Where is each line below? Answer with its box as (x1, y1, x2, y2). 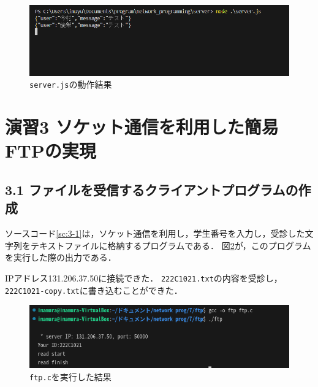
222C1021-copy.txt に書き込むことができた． (5, 283, 183, 296)
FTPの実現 (5, 138, 96, 163)
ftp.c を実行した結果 (29, 370, 112, 383)
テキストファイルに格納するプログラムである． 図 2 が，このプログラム (30, 239, 311, 251)
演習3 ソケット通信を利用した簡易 (5, 114, 279, 139)
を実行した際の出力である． (5, 251, 116, 264)
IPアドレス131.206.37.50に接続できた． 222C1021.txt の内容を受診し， (5, 272, 282, 285)
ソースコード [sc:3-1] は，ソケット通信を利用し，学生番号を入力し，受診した (5, 227, 305, 240)
